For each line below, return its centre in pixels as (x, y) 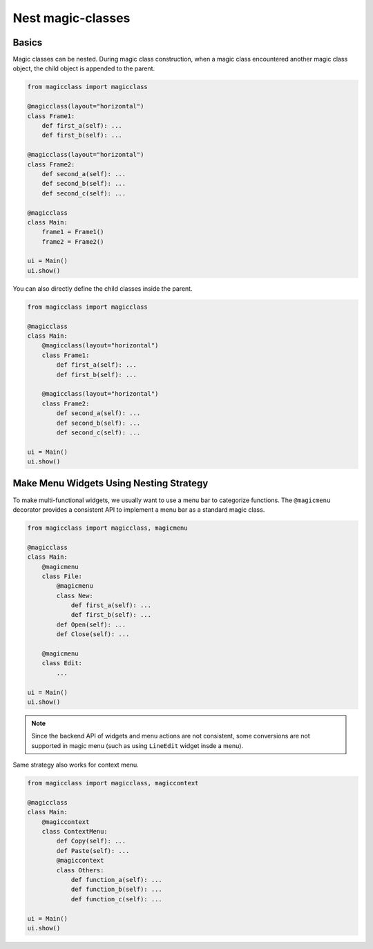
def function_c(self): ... (116, 899)
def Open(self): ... (91, 624)
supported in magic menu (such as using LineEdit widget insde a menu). (137, 745)
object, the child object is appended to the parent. (84, 68)
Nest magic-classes (71, 18)
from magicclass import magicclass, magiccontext (113, 783)
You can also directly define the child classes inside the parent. (103, 288)
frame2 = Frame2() (73, 241)
